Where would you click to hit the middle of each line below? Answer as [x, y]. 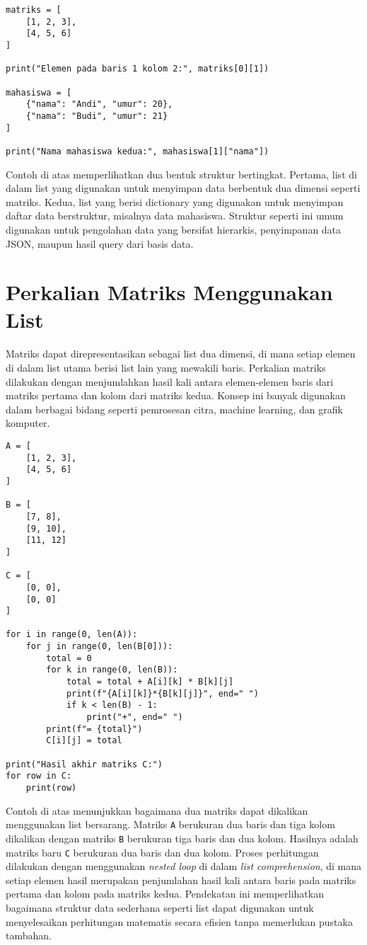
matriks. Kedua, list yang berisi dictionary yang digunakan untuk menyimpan [175, 201]
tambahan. [29, 935]
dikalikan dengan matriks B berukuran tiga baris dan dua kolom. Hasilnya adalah [182, 838]
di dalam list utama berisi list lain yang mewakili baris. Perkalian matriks [166, 367]
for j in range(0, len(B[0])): [99, 647]
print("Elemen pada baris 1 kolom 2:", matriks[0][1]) [138, 69]
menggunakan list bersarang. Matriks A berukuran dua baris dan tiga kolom [170, 824]
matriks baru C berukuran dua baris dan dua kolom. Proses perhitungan [162, 852]
